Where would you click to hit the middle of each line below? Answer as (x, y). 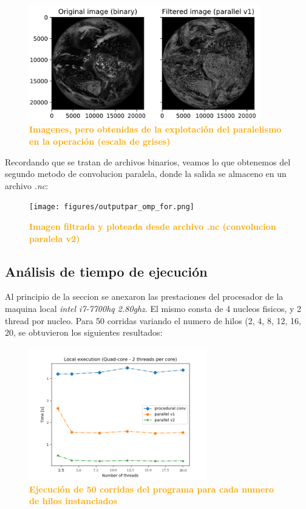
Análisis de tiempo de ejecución (106, 271)
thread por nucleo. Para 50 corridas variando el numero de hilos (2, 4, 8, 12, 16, (153, 320)
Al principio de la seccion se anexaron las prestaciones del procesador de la (144, 296)
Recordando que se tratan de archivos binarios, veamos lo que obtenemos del (148, 161)
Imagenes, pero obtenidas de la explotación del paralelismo (155, 129)
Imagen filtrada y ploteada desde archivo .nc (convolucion (153, 227)
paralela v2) (55, 238)
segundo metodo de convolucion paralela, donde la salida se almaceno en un (146, 174)
